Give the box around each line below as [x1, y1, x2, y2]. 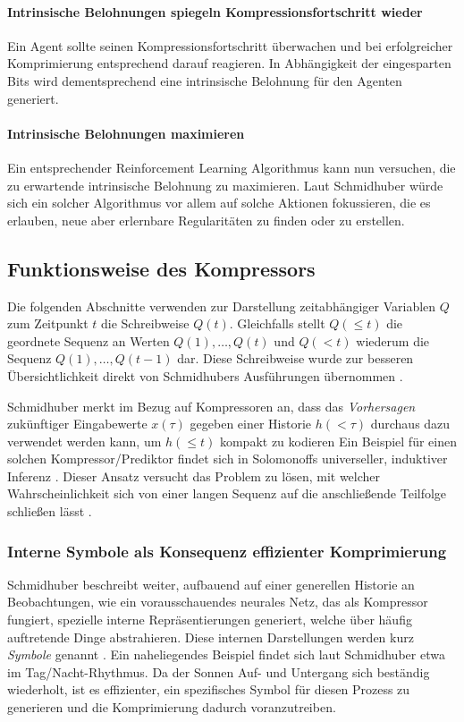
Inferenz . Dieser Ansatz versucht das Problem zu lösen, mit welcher [7, 466, 381, 485]
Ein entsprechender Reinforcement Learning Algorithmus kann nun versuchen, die [7, 157, 456, 176]
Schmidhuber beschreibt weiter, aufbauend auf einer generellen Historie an [7, 574, 415, 593]
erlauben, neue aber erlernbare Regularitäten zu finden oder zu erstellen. [7, 210, 405, 229]
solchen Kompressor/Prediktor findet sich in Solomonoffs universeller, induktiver [7, 449, 448, 468]
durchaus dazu [370, 414, 451, 433]
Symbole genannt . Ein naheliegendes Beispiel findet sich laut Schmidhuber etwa [7, 645, 445, 664]
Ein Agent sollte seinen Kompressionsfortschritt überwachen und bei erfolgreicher [7, 36, 453, 55]
